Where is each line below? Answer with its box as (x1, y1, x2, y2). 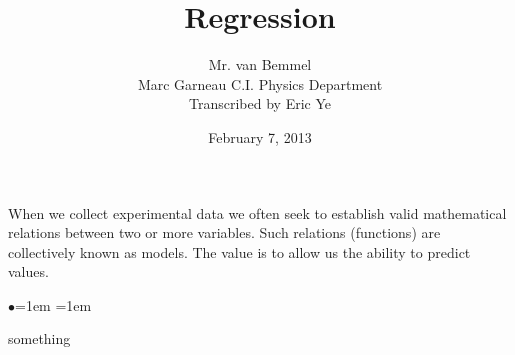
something (8, 328, 71, 349)
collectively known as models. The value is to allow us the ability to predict (8, 241, 471, 262)
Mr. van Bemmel (208, 54, 312, 75)
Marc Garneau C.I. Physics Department (137, 73, 383, 94)
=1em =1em (15, 294, 92, 315)
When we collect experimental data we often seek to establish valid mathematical (8, 202, 507, 223)
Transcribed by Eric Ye (189, 93, 331, 114)
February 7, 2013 (208, 126, 312, 147)
